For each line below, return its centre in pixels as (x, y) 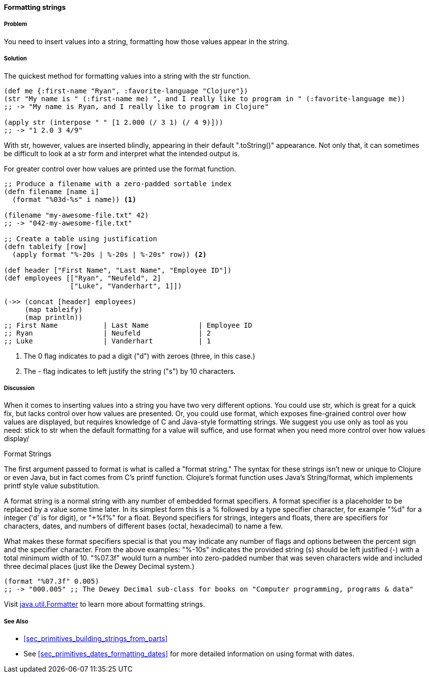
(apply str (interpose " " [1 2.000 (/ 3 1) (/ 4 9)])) (114, 122)
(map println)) (54, 317)
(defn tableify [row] (45, 246)
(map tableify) (54, 309)
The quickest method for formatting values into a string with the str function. (127, 76)
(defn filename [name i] (52, 191)
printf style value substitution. (52, 486)
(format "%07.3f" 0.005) (52, 581)
